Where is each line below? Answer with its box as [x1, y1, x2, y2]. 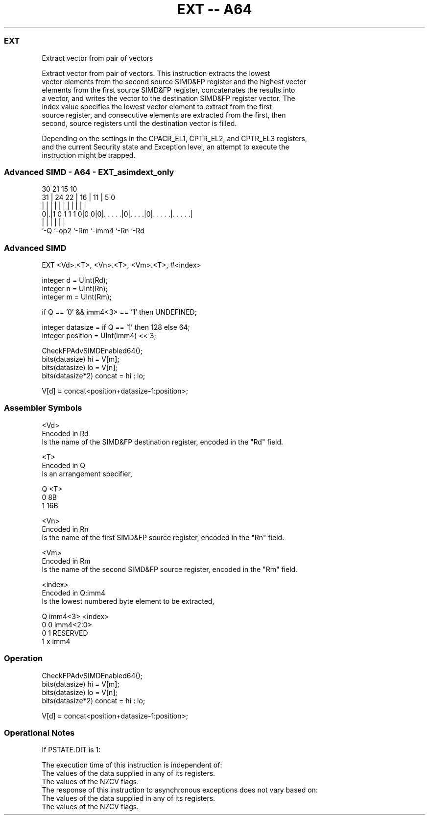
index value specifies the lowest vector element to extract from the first [42, 102, 272, 111]
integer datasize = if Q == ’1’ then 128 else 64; [42, 323, 190, 331]
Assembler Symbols [4, 403, 82, 413]
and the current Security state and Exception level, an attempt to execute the [42, 142, 289, 151]
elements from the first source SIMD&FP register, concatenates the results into [42, 85, 295, 94]
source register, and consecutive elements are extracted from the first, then [42, 110, 286, 119]
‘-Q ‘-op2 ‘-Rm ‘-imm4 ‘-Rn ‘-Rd [42, 226, 144, 235]
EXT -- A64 [177, 1, 252, 18]
